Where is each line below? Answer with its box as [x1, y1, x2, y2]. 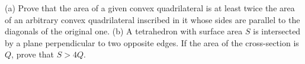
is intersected [253, 25, 301, 37]
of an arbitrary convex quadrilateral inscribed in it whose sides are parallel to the [5, 13, 300, 25]
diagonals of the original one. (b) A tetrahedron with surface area [5, 25, 243, 37]
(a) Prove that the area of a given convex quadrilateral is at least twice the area [5, 2, 295, 14]
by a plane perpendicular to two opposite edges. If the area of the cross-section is [5, 36, 299, 49]
